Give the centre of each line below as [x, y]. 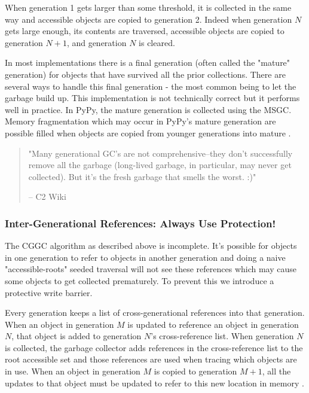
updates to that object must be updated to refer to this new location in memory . [154, 383]
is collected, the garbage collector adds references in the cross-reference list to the [154, 347]
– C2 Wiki [47, 196]
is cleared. [157, 42]
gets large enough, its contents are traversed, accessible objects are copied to [145, 31]
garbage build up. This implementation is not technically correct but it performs [152, 98]
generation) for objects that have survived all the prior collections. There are [145, 74]
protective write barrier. [49, 292]
